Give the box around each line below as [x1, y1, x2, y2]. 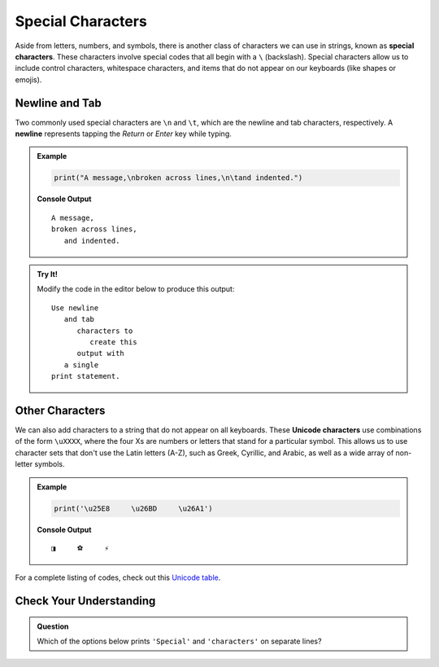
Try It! [37, 269, 59, 279]
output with [76, 349, 125, 358]
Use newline [51, 303, 99, 313]
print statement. [51, 371, 120, 381]
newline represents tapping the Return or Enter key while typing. [15, 129, 232, 138]
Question [37, 621, 69, 631]
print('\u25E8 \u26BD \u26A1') [54, 503, 213, 513]
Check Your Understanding [15, 595, 156, 608]
